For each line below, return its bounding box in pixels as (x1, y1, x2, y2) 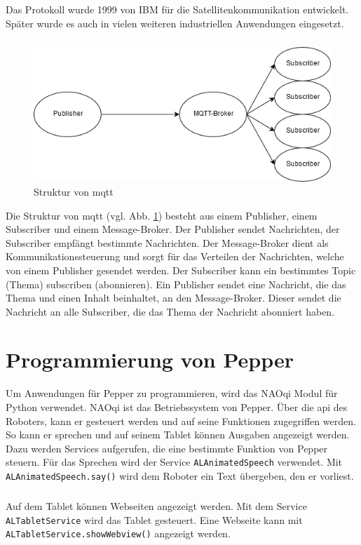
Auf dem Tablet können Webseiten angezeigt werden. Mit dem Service (6, 499, 307, 513)
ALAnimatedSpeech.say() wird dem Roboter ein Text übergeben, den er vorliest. (6, 469, 354, 483)
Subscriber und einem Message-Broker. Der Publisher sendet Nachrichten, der (6, 222, 340, 236)
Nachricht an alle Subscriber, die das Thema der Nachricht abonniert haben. (6, 304, 335, 318)
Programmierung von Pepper (6, 345, 294, 374)
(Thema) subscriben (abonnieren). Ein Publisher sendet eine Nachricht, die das (6, 276, 346, 291)
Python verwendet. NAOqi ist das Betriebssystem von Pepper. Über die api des (6, 400, 348, 415)
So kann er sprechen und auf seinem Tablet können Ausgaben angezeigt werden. (6, 427, 350, 442)
